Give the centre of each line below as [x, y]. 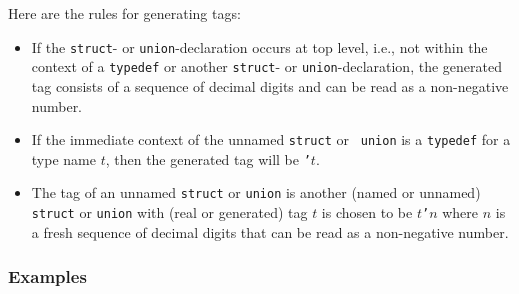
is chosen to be [367, 212]
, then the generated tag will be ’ [208, 158]
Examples [47, 276]
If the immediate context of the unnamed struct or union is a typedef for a [271, 139]
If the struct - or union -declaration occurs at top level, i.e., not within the [259, 46]
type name [63, 158]
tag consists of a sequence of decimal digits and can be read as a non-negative [270, 85]
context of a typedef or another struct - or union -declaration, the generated [266, 66]
